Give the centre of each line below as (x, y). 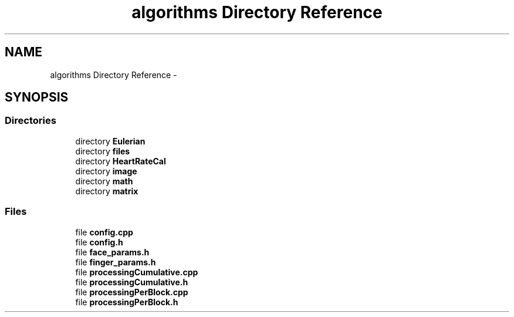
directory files (103, 151)
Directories (31, 121)
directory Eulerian (110, 141)
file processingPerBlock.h (127, 302)
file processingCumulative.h (132, 282)
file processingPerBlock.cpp (132, 292)
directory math (104, 181)
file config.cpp (104, 232)
